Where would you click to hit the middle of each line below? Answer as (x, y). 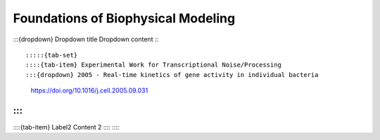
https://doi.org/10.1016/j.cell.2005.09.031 (89, 90)
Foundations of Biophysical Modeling (124, 18)
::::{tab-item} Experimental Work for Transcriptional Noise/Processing (153, 65)
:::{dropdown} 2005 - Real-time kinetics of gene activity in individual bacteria (172, 75)
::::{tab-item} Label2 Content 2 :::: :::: (66, 127)
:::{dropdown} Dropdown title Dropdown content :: (85, 39)
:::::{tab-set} (52, 55)
